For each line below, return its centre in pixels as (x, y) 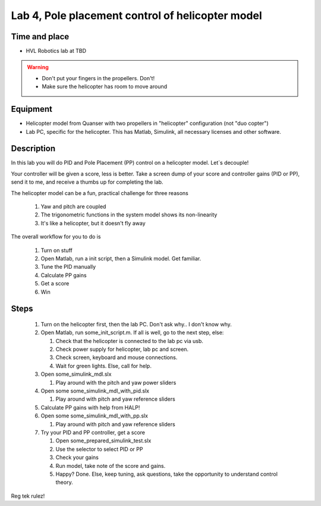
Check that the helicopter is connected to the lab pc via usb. (129, 341)
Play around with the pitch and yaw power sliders (116, 382)
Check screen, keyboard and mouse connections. (117, 357)
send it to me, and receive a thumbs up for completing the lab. (87, 182)
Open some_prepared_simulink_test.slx (103, 441)
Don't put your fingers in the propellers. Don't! (98, 78)
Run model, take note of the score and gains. (111, 466)
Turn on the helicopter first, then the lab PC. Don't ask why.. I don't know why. (136, 324)
